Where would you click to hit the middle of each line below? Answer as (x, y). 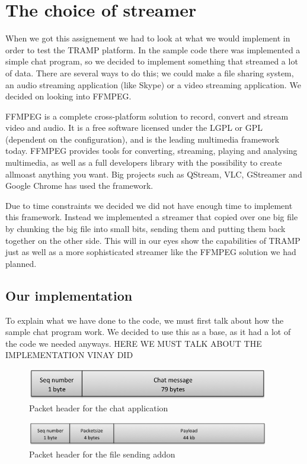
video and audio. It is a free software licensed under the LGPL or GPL (134, 128)
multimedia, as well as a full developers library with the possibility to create (144, 162)
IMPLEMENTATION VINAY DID (69, 355)
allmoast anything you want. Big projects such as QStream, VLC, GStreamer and (154, 174)
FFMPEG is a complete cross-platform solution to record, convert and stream (147, 116)
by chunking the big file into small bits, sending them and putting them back (145, 229)
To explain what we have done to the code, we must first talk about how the (145, 320)
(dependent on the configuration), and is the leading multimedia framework (143, 139)
